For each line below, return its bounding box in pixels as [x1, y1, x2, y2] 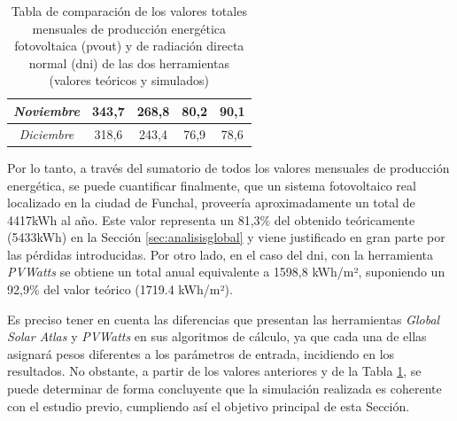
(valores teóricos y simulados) [49, 71, 210, 90]
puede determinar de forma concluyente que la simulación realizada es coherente [7, 379, 442, 398]
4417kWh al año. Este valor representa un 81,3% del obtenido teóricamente [7, 210, 415, 229]
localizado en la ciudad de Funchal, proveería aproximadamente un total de [7, 193, 415, 212]
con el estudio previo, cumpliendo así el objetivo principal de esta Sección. [7, 396, 410, 415]
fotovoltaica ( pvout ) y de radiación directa [14, 36, 244, 55]
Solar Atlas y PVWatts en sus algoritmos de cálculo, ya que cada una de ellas [7, 327, 427, 346]
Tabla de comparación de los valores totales [11, 2, 247, 19]
